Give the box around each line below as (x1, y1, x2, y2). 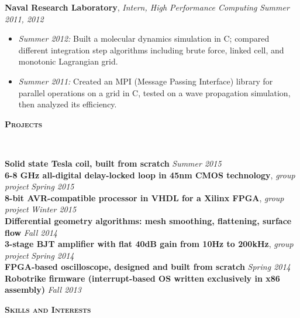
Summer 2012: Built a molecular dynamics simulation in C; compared (18, 32, 270, 45)
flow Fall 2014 (5, 226, 57, 238)
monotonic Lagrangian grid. (18, 55, 118, 67)
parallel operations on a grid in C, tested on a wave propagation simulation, (18, 86, 291, 99)
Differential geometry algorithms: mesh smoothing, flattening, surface (5, 214, 292, 226)
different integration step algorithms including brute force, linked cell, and (18, 43, 284, 56)
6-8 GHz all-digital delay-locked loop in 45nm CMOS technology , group (5, 168, 295, 181)
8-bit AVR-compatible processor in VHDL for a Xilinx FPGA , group (5, 191, 284, 204)
